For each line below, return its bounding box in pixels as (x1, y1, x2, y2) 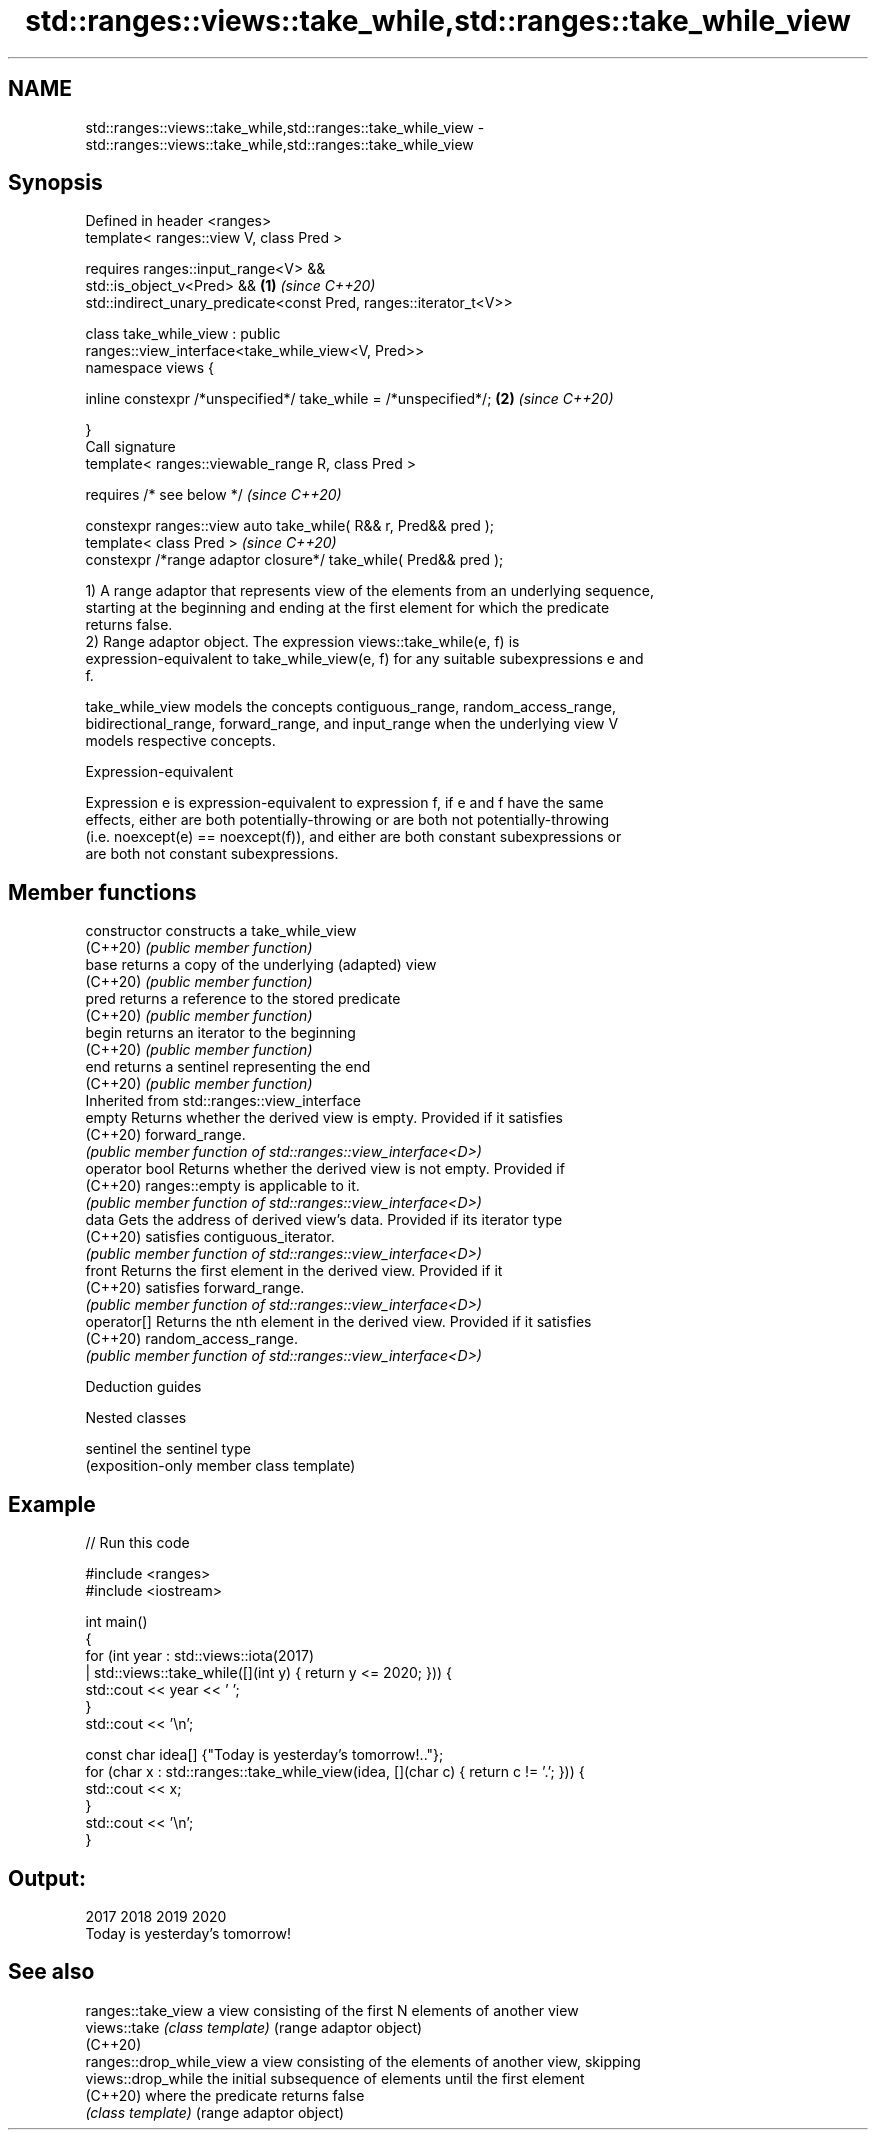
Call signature (85, 438, 176, 456)
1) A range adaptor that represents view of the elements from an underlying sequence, (85, 582, 654, 600)
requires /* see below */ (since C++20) (85, 486, 342, 504)
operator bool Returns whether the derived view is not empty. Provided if (85, 1160, 565, 1178)
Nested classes (85, 1409, 187, 1427)
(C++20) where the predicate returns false (85, 2086, 365, 2104)
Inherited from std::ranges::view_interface (85, 1092, 361, 1110)
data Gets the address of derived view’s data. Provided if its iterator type (85, 1211, 563, 1229)
